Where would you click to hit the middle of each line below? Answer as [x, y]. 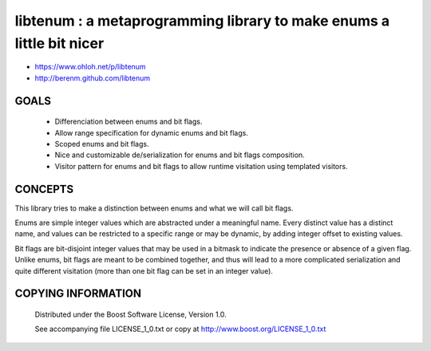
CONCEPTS [44, 189]
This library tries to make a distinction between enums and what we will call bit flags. [154, 208]
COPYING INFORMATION [78, 294]
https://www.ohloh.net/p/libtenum [91, 67]
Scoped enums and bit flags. [102, 144]
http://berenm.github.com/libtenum [93, 78]
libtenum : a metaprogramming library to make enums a [202, 21]
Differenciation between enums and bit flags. [129, 122]
